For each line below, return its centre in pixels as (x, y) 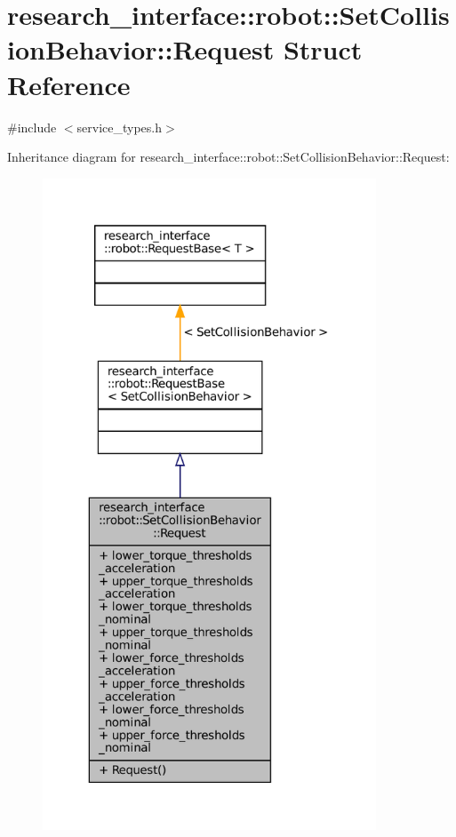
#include (32, 127)
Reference (69, 84)
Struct (323, 49)
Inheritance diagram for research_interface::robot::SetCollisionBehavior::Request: (228, 157)
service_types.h (120, 127)
